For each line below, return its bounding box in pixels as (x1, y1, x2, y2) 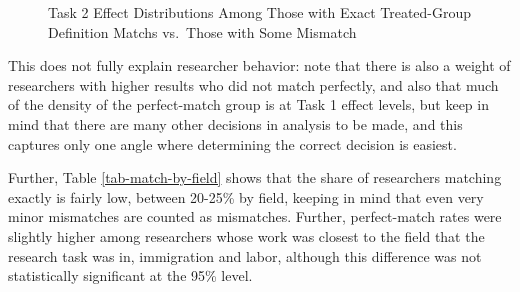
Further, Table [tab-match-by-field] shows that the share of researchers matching (8, 167, 502, 188)
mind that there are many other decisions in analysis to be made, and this (8, 113, 463, 134)
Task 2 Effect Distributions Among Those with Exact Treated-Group (48, 2, 472, 22)
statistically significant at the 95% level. (8, 265, 253, 286)
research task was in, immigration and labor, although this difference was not (8, 245, 482, 266)
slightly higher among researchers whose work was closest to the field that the (8, 225, 485, 246)
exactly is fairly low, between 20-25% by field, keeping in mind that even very (8, 186, 484, 207)
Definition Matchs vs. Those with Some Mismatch (48, 21, 357, 42)
